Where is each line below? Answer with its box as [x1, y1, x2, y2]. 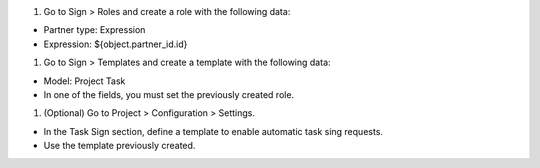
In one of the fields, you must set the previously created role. [43, 88, 295, 100]
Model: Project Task [43, 75, 126, 87]
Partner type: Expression [43, 24, 146, 36]
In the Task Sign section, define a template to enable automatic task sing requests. [43, 125, 384, 137]
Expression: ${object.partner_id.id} [43, 38, 188, 50]
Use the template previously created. [43, 140, 196, 152]
